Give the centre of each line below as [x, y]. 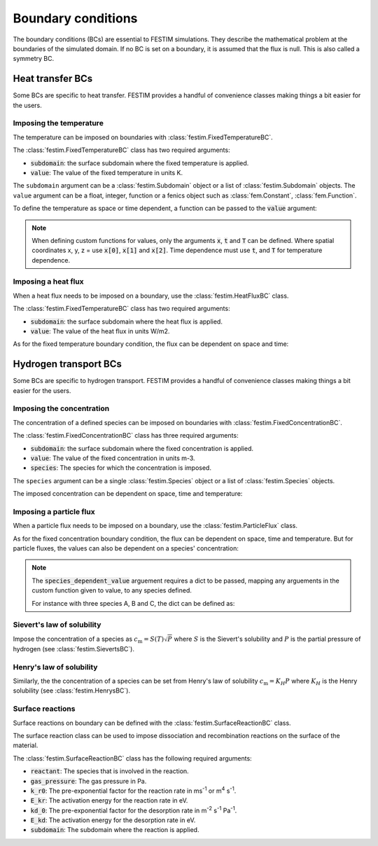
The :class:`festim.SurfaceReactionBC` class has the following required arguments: [132, 758]
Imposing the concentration [61, 408]
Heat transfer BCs [53, 79]
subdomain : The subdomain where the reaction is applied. [115, 830]
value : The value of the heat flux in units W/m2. [100, 331]
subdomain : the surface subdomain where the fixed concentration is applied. [142, 448]
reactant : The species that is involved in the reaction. [110, 771]
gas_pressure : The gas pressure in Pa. [89, 781]
